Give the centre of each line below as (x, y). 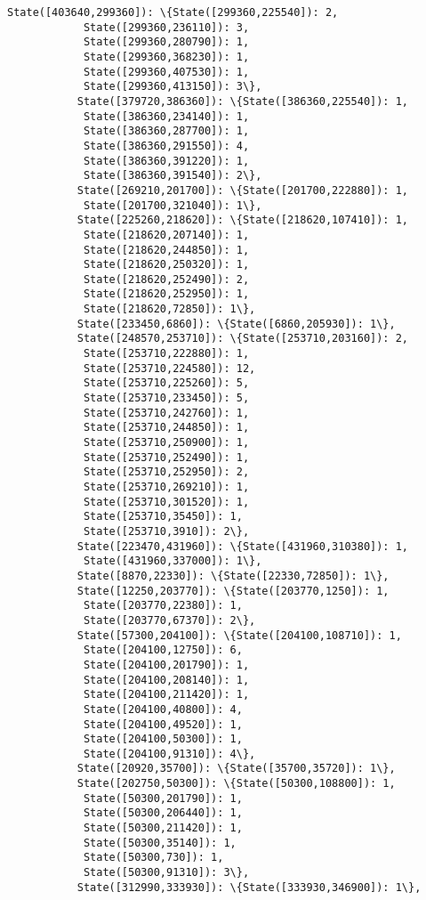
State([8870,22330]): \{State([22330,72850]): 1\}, (233, 576)
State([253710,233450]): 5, (166, 398)
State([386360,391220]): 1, (166, 161)
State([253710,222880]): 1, (166, 354)
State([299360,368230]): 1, (166, 57)
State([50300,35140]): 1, (160, 843)
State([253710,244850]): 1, (166, 428)
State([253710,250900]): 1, (166, 443)
